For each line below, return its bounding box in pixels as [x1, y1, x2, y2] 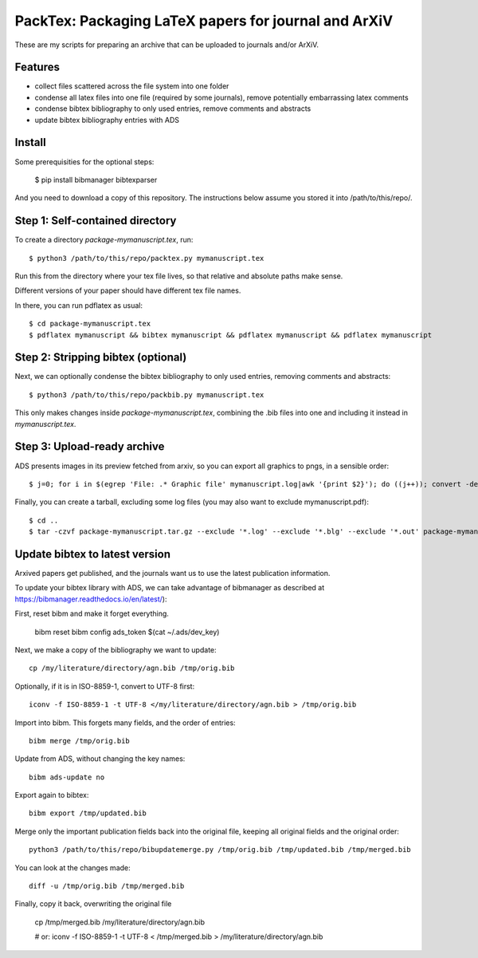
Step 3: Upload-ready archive [14, 440, 165, 454]
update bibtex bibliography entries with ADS [34, 115, 179, 124]
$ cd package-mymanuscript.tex [29, 319, 151, 329]
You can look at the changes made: [14, 862, 131, 873]
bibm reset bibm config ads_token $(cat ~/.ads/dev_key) [34, 627, 220, 637]
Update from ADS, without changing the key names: [14, 754, 186, 763]
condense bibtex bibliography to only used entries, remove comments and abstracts [34, 104, 311, 113]
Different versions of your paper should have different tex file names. [14, 286, 241, 295]
